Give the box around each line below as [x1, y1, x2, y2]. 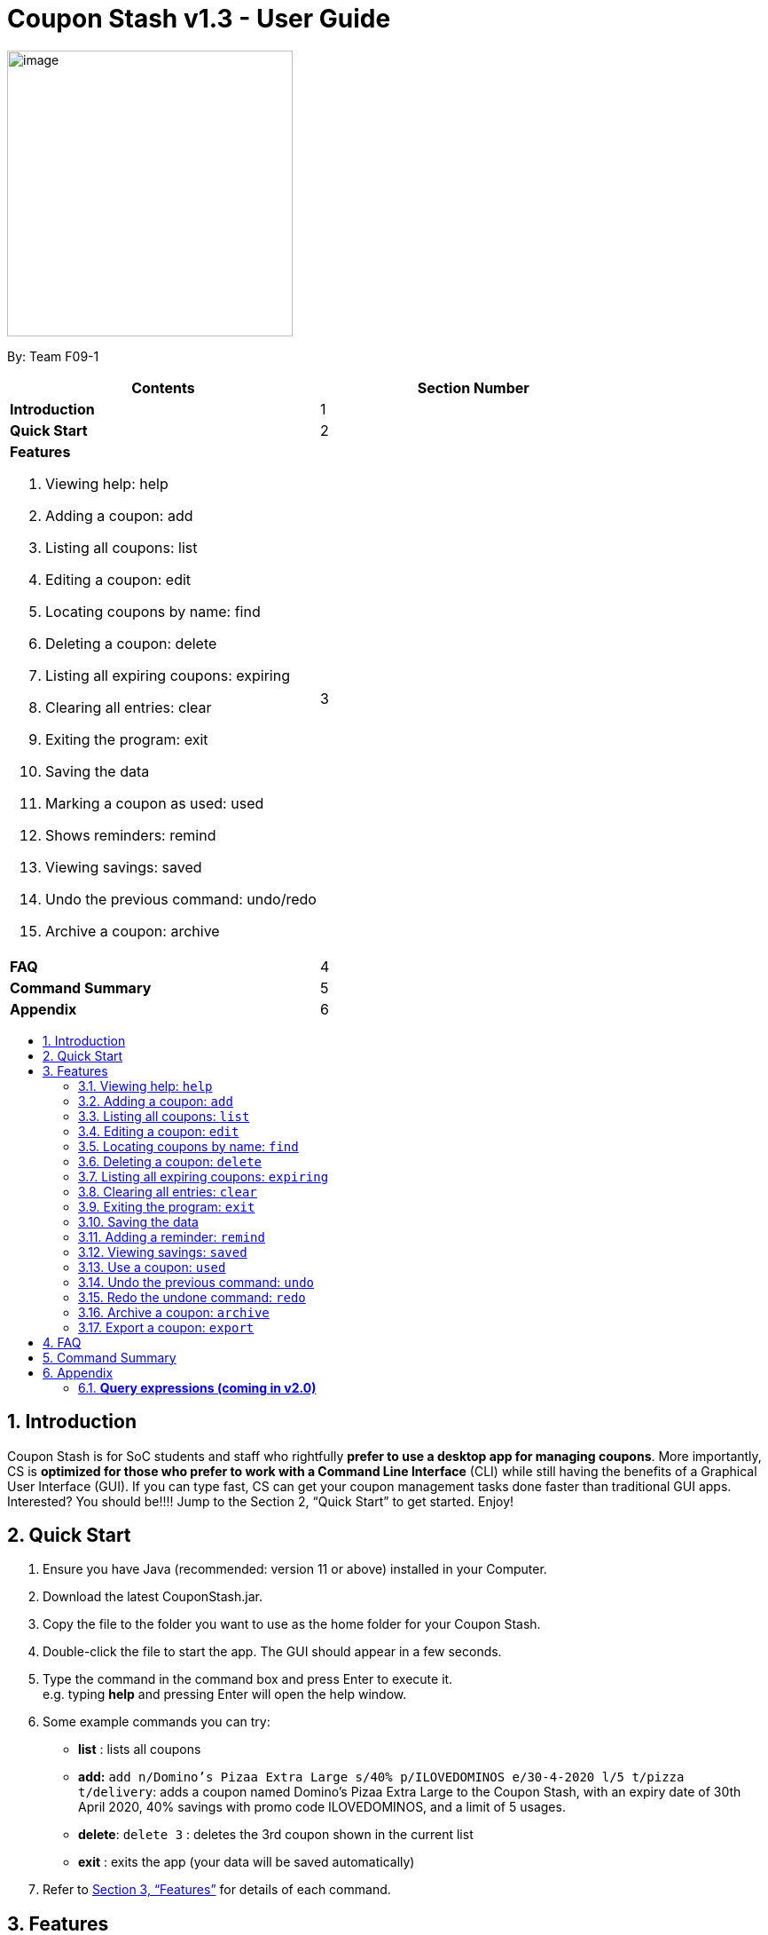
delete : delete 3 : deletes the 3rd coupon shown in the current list [78, 1827, 474, 1843]
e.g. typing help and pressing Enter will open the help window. [43, 1686, 407, 1702]
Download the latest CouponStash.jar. [43, 1589, 263, 1605]
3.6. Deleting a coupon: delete [78, 1153, 263, 1169]
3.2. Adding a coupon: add [78, 1093, 233, 1109]
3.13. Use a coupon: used [78, 1259, 226, 1275]
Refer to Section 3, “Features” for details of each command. [43, 1882, 391, 1898]
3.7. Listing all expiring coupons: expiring [78, 1168, 329, 1184]
